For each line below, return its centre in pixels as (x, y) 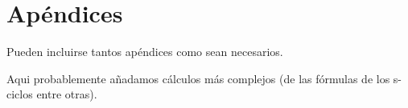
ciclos (20, 94)
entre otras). (67, 94)
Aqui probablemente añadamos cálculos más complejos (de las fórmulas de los (198, 78)
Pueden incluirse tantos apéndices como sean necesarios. (145, 52)
